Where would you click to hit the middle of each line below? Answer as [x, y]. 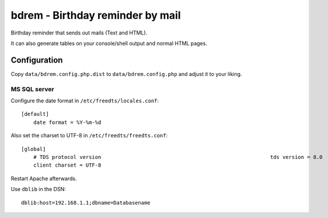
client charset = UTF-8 [67, 165]
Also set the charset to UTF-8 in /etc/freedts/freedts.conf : [89, 136]
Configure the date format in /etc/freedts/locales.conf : [85, 101]
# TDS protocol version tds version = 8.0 [178, 157]
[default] [35, 114]
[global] [34, 149]
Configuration [37, 60]
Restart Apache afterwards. [44, 178]
